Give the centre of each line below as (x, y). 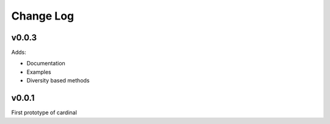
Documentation (46, 64)
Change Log (43, 16)
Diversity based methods (58, 81)
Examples (39, 72)
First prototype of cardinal (44, 112)
